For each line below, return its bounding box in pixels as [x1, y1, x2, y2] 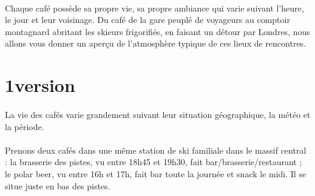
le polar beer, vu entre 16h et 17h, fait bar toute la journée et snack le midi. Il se [5, 167, 307, 180]
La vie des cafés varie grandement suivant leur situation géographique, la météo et [5, 108, 311, 120]
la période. [5, 120, 44, 132]
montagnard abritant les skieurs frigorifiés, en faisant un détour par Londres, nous [5, 25, 310, 38]
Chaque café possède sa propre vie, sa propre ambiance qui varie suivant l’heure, [5, 1, 304, 14]
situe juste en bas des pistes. [5, 179, 110, 192]
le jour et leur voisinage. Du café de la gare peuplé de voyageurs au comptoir [5, 13, 290, 26]
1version [5, 73, 75, 97]
